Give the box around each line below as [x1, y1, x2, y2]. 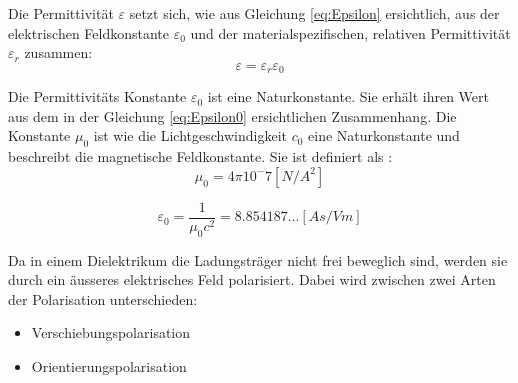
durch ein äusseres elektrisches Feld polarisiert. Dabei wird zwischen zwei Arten [8, 269, 496, 290]
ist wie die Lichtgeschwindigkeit [93, 125, 287, 146]
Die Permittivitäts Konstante [8, 86, 187, 107]
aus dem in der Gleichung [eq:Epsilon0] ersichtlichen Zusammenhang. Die [8, 105, 457, 126]
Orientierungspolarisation [31, 356, 187, 377]
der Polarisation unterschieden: [8, 288, 198, 309]
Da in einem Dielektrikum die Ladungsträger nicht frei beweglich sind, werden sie [8, 249, 508, 270]
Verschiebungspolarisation [31, 322, 191, 343]
